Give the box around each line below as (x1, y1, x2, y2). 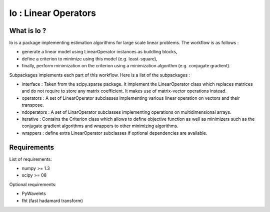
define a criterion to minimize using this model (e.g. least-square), (21, 55, 157, 62)
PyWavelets (21, 191, 46, 197)
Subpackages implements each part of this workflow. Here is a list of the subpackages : (9, 72, 190, 78)
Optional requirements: (9, 181, 57, 187)
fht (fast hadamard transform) (21, 198, 83, 204)
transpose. (21, 102, 44, 108)
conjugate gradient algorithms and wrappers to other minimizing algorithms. (21, 123, 178, 129)
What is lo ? (9, 26, 46, 35)
